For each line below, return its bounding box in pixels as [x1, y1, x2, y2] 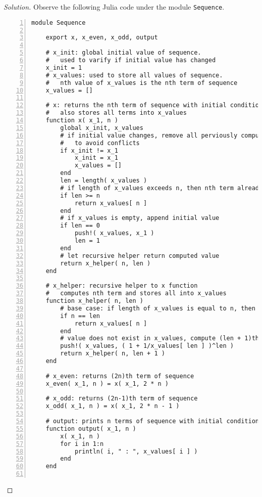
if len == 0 [60, 222, 100, 230]
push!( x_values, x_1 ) [74, 230, 154, 237]
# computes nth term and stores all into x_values [45, 290, 227, 297]
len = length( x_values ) [60, 177, 147, 185]
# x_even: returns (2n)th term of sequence [45, 372, 194, 380]
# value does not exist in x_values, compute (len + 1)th [60, 335, 259, 342]
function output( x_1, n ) [45, 425, 136, 432]
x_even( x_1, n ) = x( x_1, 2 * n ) [45, 380, 169, 387]
